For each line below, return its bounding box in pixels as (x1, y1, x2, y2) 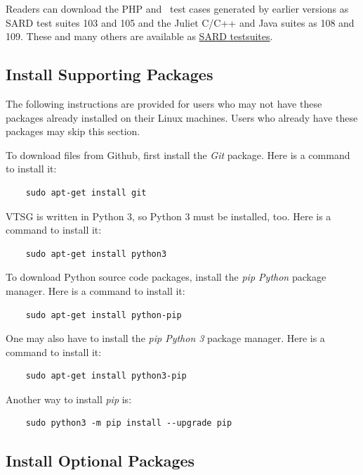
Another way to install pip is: (6, 391, 132, 406)
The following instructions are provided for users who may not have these (6, 96, 322, 110)
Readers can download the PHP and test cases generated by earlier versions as (6, 1, 349, 15)
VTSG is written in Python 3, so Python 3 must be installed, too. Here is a (6, 208, 331, 223)
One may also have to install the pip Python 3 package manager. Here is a (6, 331, 325, 346)
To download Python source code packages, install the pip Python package (6, 270, 326, 284)
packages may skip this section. (6, 124, 140, 139)
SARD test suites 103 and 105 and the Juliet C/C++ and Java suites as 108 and (6, 15, 355, 30)
